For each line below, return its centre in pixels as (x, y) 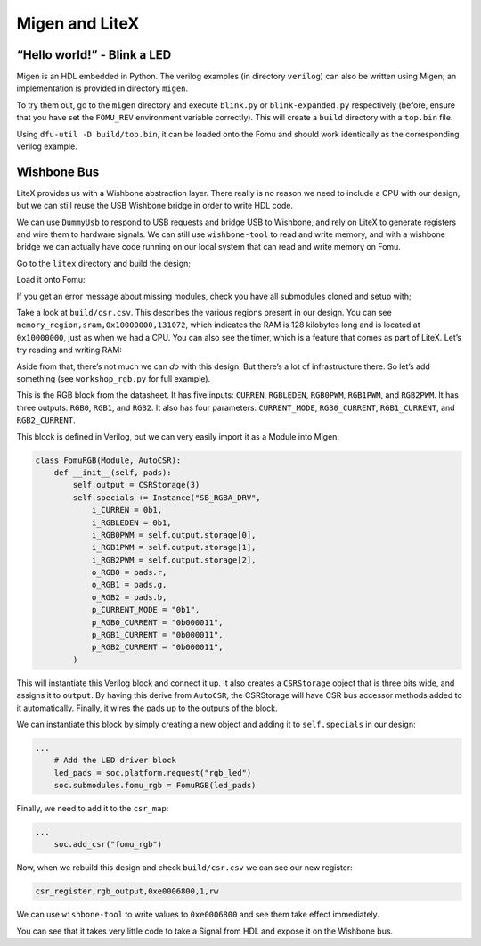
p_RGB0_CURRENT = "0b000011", (157, 622)
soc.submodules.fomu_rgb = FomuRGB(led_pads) (155, 786)
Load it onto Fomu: (51, 280)
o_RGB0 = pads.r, (129, 572)
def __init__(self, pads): (113, 472)
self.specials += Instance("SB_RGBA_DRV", (167, 498)
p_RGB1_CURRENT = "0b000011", (157, 635)
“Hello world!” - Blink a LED (94, 55)
